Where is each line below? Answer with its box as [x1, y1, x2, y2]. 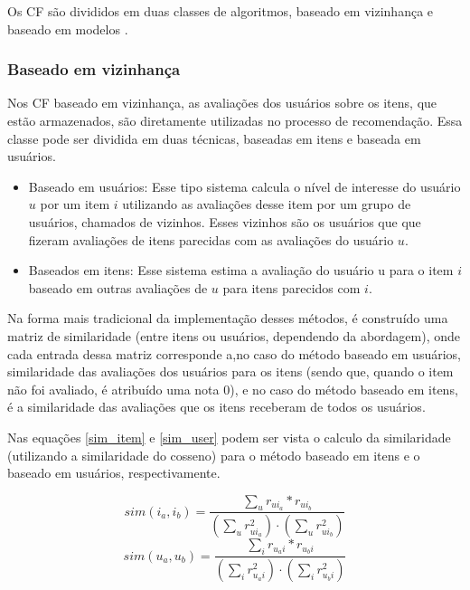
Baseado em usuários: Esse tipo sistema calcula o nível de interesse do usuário [28, 176, 461, 195]
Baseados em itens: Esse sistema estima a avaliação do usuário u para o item [28, 261, 454, 280]
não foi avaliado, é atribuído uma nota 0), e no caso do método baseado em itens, [7, 379, 458, 398]
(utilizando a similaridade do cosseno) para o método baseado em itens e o [7, 445, 420, 464]
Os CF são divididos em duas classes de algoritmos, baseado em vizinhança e [7, 2, 434, 20]
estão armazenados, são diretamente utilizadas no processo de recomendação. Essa [7, 111, 463, 129]
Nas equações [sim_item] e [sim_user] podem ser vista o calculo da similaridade [7, 427, 451, 446]
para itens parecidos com [222, 278, 361, 297]
